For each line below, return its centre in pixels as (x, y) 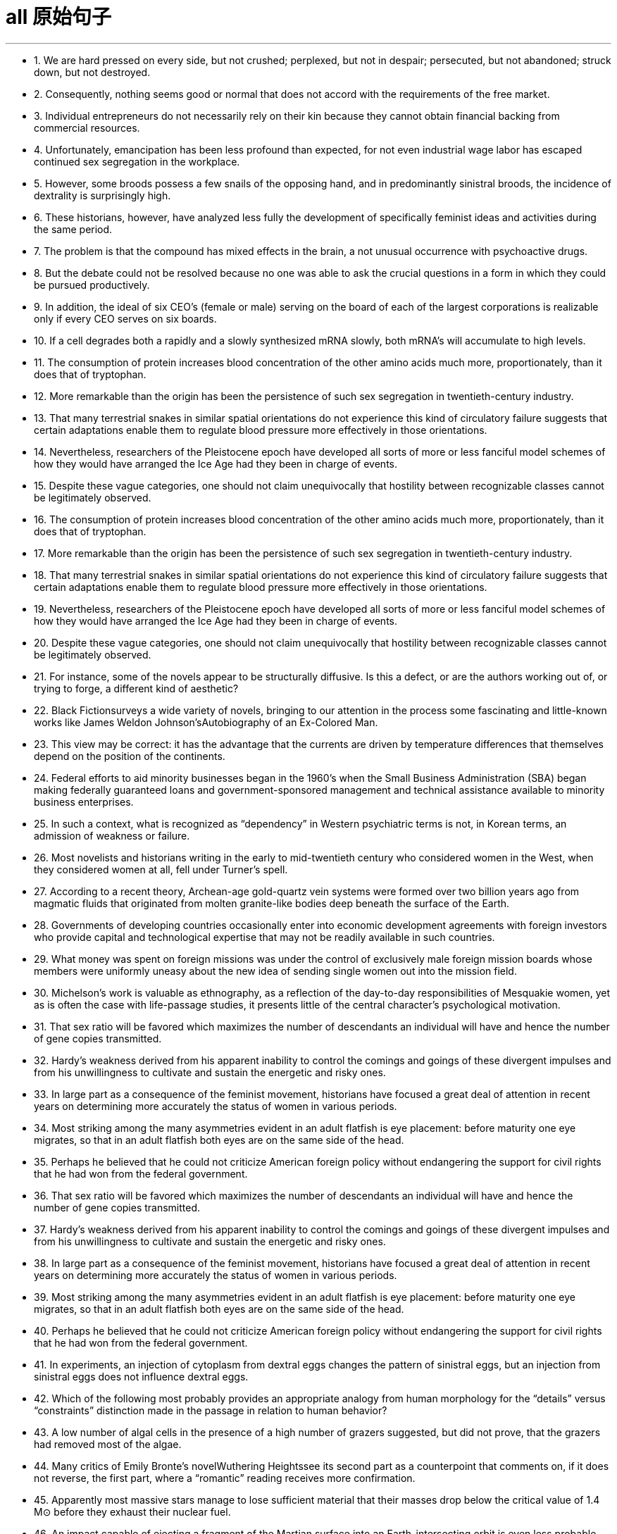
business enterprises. (84, 802)
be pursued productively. (92, 285)
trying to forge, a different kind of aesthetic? (136, 688)
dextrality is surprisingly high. (102, 195)
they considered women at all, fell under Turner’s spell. (161, 869)
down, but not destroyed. (92, 72)
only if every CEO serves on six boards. (125, 318)
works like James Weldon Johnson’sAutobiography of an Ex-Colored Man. (206, 722)
